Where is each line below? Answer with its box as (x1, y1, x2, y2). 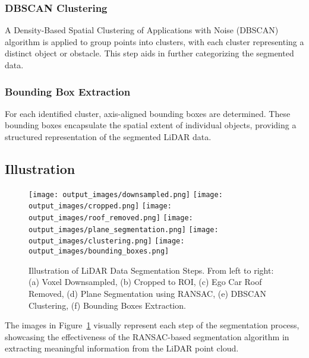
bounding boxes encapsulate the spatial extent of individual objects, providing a (5, 119, 297, 131)
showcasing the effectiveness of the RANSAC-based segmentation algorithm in (5, 330, 289, 343)
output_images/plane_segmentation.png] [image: (29, 225, 219, 234)
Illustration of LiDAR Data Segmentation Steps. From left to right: (29, 264, 274, 276)
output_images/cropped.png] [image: (29, 202, 172, 211)
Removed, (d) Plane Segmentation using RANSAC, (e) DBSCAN (29, 287, 267, 299)
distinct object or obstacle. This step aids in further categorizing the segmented (5, 47, 294, 59)
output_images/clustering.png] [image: (29, 237, 185, 246)
